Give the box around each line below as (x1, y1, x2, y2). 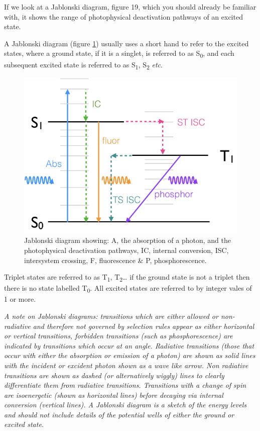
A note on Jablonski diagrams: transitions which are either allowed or (4, 310, 218, 321)
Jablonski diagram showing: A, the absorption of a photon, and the (24, 235, 231, 245)
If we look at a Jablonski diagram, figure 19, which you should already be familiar (4, 2, 256, 12)
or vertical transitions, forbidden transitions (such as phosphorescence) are (4, 330, 233, 341)
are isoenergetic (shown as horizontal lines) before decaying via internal (4, 389, 223, 400)
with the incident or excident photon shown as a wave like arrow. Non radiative (4, 360, 248, 370)
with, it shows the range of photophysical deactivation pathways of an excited (4, 11, 243, 22)
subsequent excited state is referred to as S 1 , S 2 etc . (4, 59, 163, 71)
